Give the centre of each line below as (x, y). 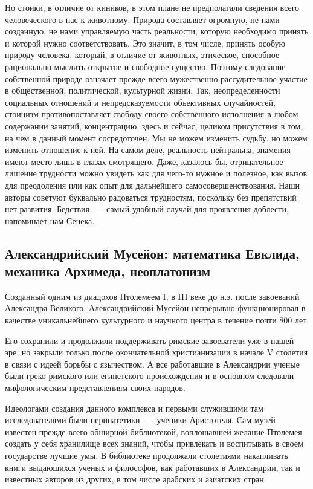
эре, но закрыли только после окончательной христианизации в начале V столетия (156, 352)
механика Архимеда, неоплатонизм (108, 271)
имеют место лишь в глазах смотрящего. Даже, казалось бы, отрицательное (144, 161)
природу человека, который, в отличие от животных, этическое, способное (142, 55)
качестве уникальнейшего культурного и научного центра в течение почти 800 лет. (157, 320)
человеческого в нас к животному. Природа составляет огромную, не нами (142, 19)
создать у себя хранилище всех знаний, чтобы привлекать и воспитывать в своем (154, 443)
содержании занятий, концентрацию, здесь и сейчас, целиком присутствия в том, (154, 125)
